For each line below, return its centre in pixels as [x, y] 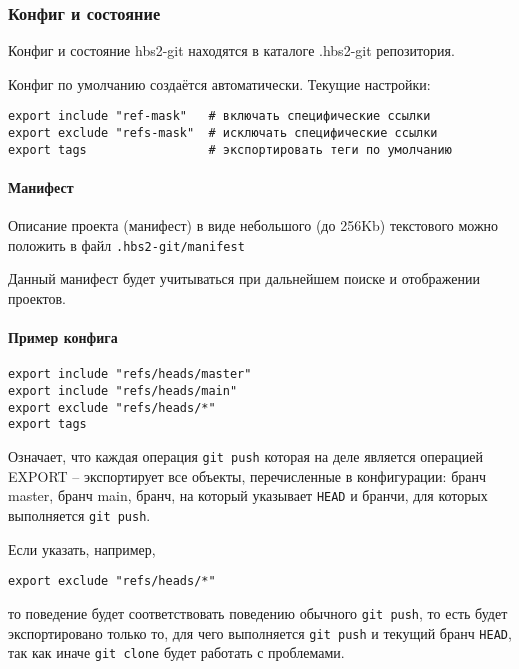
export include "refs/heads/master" [130, 374]
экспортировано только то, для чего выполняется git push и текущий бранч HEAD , [260, 632]
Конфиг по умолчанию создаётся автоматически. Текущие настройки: [219, 83]
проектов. [37, 298]
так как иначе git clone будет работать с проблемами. [176, 652]
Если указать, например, [82, 548]
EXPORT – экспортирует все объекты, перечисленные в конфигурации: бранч [247, 475]
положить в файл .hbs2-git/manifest [126, 244]
